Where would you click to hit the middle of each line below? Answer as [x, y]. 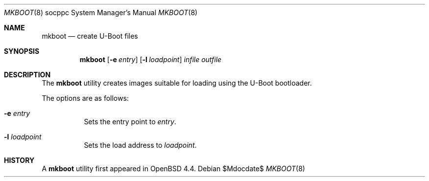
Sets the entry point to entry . [130, 122]
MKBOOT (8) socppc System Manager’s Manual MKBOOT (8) [101, 12]
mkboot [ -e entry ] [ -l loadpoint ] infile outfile [151, 59]
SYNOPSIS [22, 51]
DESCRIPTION [27, 75]
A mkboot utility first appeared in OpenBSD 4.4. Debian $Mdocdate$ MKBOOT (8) [173, 169]
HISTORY [19, 160]
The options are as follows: [85, 98]
